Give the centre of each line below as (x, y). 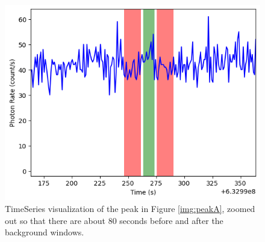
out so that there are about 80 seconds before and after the (114, 220)
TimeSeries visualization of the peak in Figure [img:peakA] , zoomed (130, 208)
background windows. (45, 232)
